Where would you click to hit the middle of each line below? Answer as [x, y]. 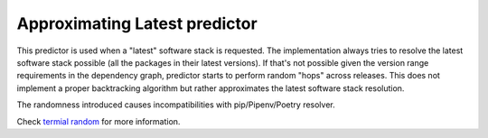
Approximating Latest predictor [137, 23]
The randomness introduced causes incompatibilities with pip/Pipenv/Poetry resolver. [176, 105]
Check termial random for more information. [99, 121]
